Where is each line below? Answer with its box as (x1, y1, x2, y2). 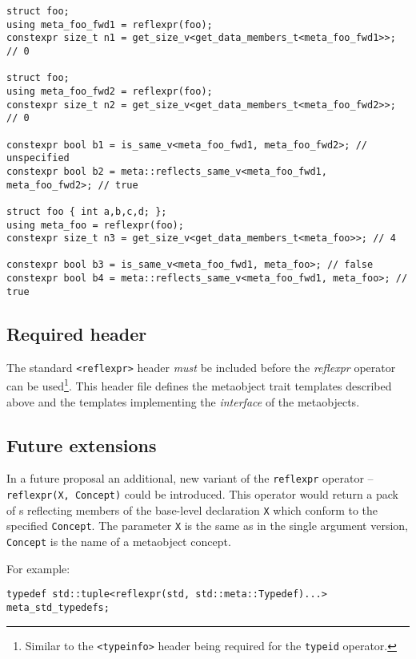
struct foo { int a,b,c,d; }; (6, 205, 167, 217)
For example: (6, 560, 70, 576)
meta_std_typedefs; (6, 601, 110, 613)
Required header (6, 321, 147, 346)
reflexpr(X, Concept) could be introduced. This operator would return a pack (6, 486, 398, 502)
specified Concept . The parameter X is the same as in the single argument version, (6, 517, 408, 534)
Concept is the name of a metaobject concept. (6, 532, 231, 549)
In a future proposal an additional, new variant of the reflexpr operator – (6, 470, 374, 487)
